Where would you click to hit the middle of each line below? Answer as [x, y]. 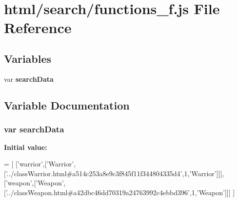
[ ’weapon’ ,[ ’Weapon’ [34, 183]
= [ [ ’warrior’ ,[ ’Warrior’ [39, 163]
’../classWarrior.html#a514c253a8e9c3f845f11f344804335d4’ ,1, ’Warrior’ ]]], [115, 173]
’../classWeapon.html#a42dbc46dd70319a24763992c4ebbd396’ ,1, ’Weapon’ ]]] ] [120, 192]
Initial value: [26, 147]
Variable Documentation [67, 105]
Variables [28, 58]
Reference [38, 27]
